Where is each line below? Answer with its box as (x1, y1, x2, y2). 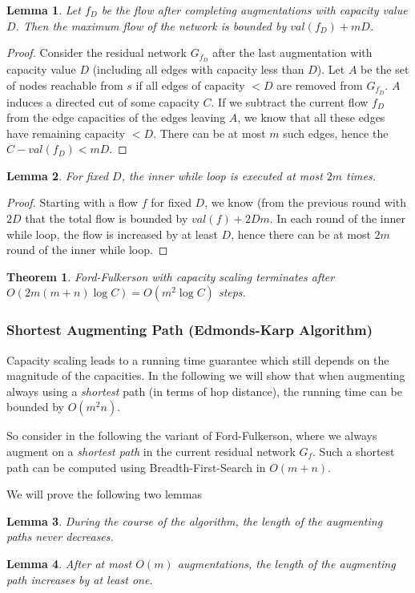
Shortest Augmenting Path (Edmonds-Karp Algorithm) (6, 320, 373, 340)
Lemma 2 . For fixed (6, 167, 109, 184)
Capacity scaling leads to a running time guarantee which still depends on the (6, 351, 389, 368)
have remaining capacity (6, 124, 126, 141)
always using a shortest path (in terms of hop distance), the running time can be (6, 382, 402, 399)
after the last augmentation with (212, 44, 373, 61)
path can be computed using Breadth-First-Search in (6, 458, 266, 475)
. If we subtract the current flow (211, 93, 369, 110)
